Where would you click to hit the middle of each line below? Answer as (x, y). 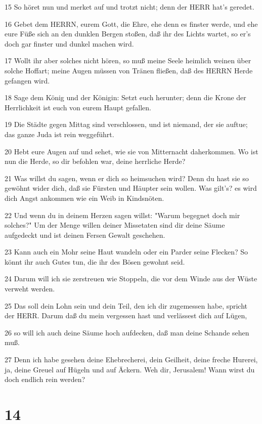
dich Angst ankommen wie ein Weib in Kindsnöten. (84, 198)
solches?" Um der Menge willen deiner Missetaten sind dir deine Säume (115, 225)
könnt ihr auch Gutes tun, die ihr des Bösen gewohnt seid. (95, 261)
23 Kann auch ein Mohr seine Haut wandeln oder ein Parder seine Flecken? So (126, 252)
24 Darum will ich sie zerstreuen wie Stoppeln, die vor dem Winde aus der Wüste (131, 279)
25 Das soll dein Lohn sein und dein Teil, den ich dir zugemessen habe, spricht (126, 305)
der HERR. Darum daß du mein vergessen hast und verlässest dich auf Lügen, (126, 315)
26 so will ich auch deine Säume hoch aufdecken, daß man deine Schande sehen (127, 332)
